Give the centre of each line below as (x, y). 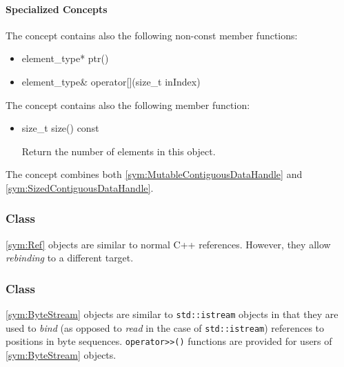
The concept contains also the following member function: (128, 105)
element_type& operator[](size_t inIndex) (111, 81)
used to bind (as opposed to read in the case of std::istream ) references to (165, 327)
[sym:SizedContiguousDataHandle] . (80, 187)
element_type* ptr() (65, 58)
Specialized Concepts (57, 9)
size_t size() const (60, 128)
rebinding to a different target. (70, 258)
